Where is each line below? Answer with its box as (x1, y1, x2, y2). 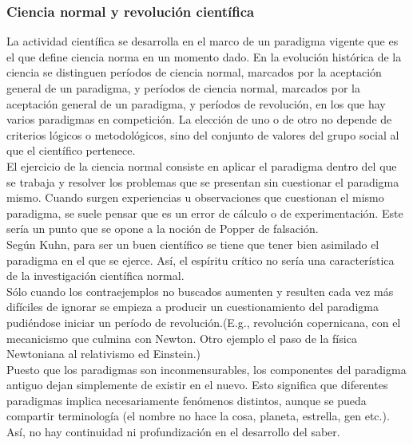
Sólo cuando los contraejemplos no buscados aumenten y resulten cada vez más (6, 282, 394, 299)
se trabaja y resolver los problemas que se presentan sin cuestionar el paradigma (6, 173, 399, 190)
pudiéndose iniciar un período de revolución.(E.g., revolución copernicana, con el (6, 313, 401, 330)
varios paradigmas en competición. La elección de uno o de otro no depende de (6, 111, 392, 128)
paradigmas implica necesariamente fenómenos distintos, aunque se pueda (6, 392, 367, 408)
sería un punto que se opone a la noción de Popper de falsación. (6, 220, 319, 237)
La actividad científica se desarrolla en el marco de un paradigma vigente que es (6, 33, 399, 49)
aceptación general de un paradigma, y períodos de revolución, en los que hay (6, 95, 386, 112)
